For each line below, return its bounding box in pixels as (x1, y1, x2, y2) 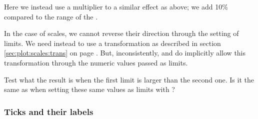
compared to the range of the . (4, 11, 98, 21)
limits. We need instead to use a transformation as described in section (4, 37, 221, 48)
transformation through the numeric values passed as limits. (4, 57, 188, 67)
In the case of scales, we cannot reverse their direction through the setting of (4, 28, 239, 38)
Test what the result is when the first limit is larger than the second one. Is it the (4, 74, 254, 84)
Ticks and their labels (4, 105, 93, 117)
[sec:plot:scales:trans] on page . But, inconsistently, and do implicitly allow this (4, 47, 246, 58)
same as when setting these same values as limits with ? (4, 84, 175, 94)
